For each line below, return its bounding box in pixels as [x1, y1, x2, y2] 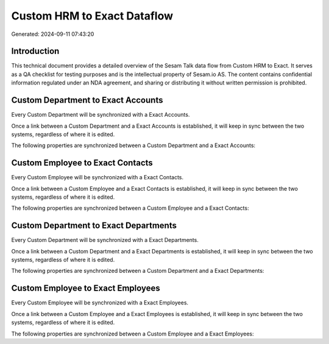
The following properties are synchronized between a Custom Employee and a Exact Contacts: [11, 204, 249, 212]
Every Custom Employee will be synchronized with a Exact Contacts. [11, 174, 184, 181]
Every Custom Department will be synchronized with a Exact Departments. [11, 236, 199, 244]
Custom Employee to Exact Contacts [11, 158, 154, 168]
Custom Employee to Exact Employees [11, 283, 161, 294]
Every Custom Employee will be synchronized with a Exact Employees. [11, 299, 189, 306]
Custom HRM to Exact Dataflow [11, 9, 174, 22]
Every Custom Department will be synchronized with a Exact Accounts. [11, 111, 190, 119]
